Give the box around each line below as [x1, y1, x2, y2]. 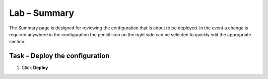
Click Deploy [21, 65, 48, 71]
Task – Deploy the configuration [9, 52, 110, 60]
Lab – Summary [9, 7, 74, 18]
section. [9, 39, 26, 45]
